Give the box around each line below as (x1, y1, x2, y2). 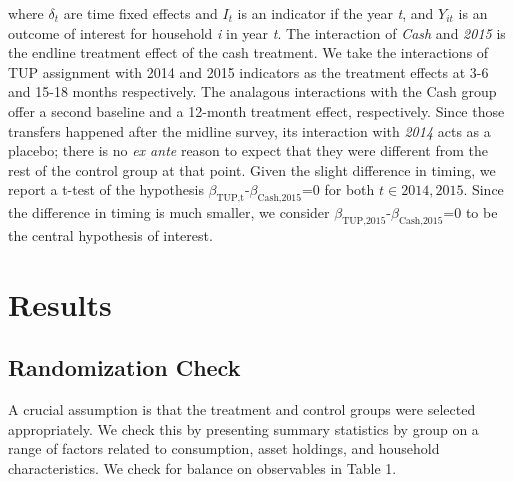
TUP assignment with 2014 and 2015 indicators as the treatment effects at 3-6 (8, 61, 489, 82)
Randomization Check (8, 352, 241, 383)
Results (8, 283, 112, 324)
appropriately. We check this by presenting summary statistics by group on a (8, 418, 479, 439)
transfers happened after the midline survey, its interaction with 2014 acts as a (8, 120, 491, 141)
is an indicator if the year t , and (237, 3, 434, 23)
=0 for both (301, 179, 375, 200)
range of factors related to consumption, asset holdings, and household (8, 438, 440, 459)
